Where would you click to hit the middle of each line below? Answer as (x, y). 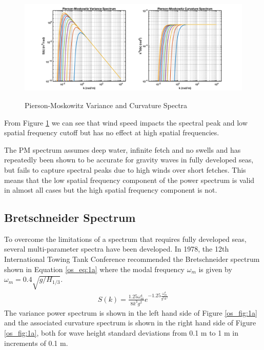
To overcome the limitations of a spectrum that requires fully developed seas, (125, 239)
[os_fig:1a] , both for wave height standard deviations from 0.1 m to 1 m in (121, 333)
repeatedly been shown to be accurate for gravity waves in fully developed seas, (129, 160)
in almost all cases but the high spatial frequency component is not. (111, 190)
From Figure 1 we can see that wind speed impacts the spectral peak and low (126, 122)
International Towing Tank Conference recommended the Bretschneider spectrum (132, 259)
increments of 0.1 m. (36, 343)
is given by (215, 269)
